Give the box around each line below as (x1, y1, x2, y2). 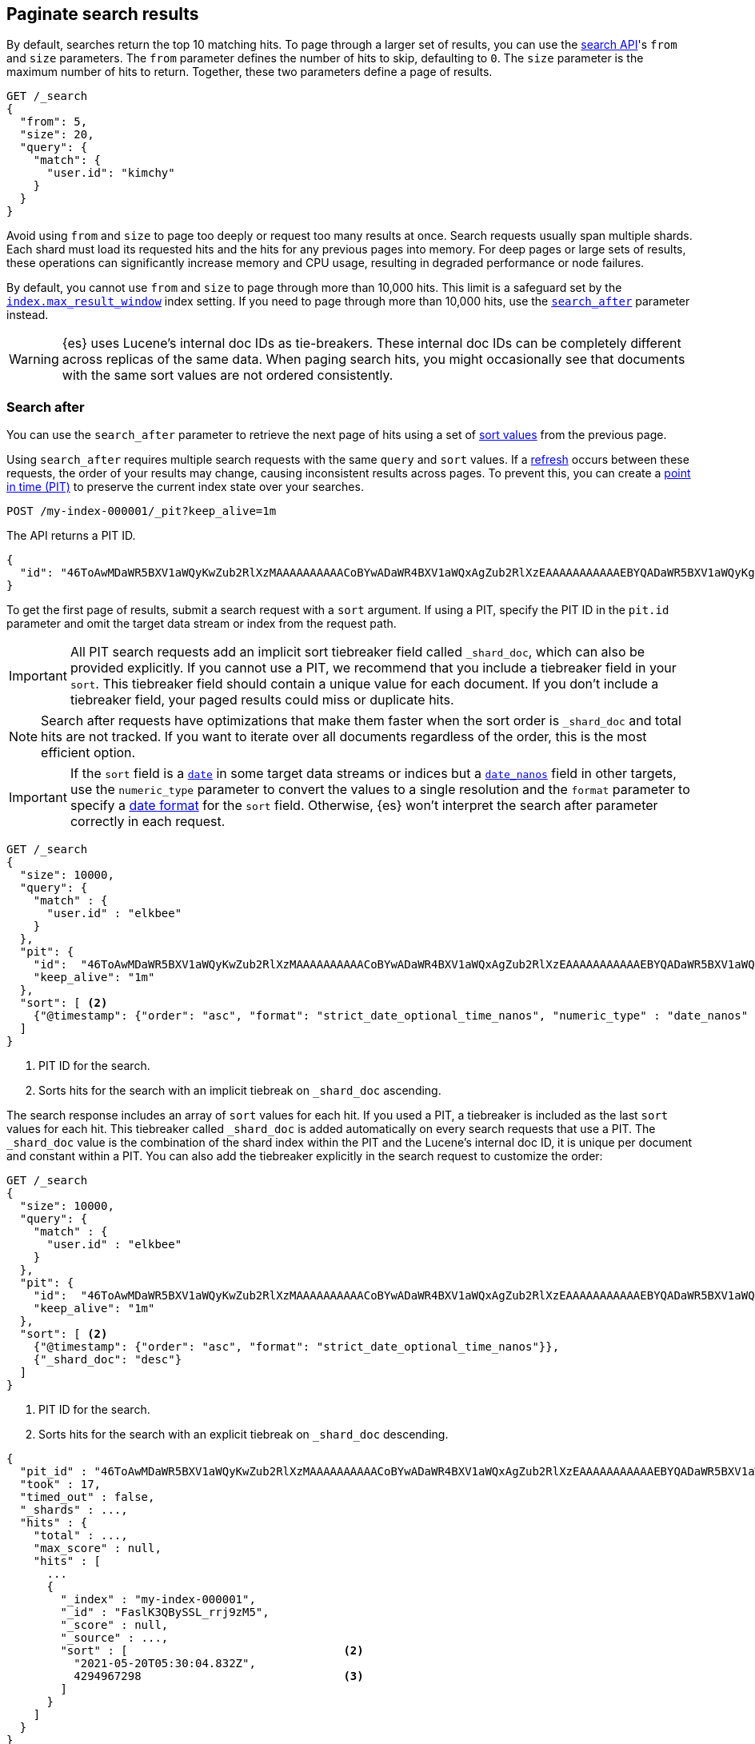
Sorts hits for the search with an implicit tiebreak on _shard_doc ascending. (38, 1084, 441, 1098)
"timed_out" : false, (19, 1491, 155, 1504)
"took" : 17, (19, 1478, 102, 1491)
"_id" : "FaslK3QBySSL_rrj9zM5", (60, 1606, 270, 1619)
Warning (9, 351, 59, 368)
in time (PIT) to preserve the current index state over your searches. (6, 480, 364, 494)
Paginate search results (6, 4, 199, 24)
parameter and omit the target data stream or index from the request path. (6, 617, 397, 631)
